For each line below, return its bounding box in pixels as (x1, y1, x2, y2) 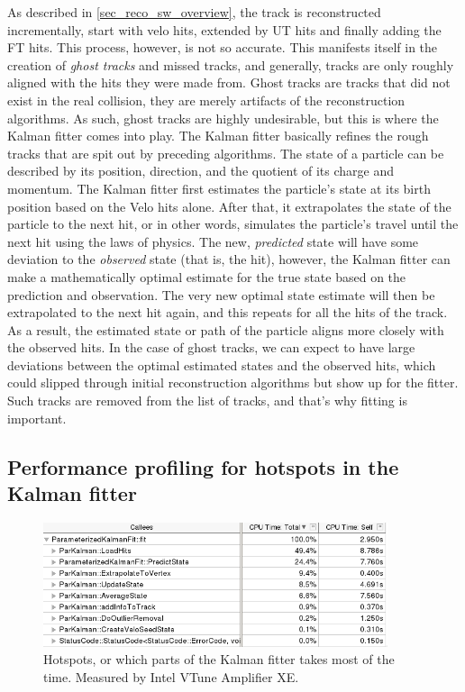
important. (7, 408, 67, 427)
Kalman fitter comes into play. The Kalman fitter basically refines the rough (7, 126, 429, 145)
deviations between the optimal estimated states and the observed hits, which (7, 355, 436, 374)
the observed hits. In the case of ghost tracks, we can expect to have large (7, 338, 415, 357)
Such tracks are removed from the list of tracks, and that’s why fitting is (7, 391, 407, 410)
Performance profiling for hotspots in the (7, 452, 399, 480)
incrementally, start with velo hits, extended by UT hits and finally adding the (7, 20, 442, 39)
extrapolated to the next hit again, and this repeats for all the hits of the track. (7, 303, 448, 322)
